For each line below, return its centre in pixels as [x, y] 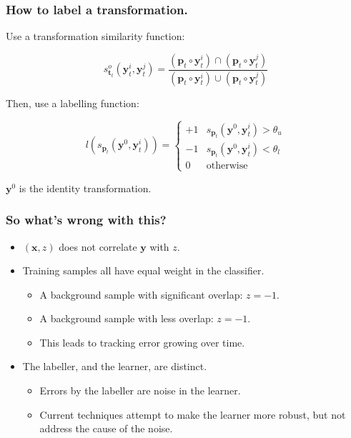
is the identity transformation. [85, 188]
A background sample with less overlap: [127, 318]
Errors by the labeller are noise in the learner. [140, 390]
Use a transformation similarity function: [95, 36]
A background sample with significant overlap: [141, 294]
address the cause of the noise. [106, 428]
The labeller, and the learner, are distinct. [115, 366]
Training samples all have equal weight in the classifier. [143, 270]
